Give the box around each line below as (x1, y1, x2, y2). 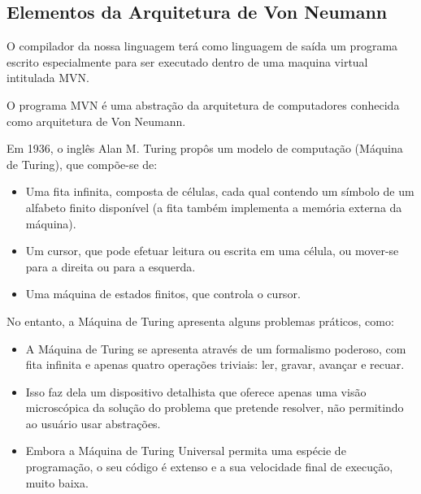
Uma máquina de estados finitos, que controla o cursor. (25, 285, 301, 302)
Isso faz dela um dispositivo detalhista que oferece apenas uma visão (25, 383, 367, 400)
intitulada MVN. (7, 69, 89, 86)
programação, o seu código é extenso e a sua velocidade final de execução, (25, 458, 393, 475)
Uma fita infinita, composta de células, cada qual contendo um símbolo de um (25, 183, 414, 200)
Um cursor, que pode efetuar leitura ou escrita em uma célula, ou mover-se (25, 242, 399, 259)
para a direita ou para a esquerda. (25, 258, 196, 275)
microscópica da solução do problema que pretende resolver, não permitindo (25, 399, 404, 416)
